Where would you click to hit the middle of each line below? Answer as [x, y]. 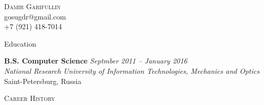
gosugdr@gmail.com [35, 16]
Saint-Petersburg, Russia [43, 81]
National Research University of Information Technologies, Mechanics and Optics [132, 70]
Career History [30, 98]
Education [20, 43]
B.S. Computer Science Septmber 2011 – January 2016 [96, 61]
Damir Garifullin [33, 6]
